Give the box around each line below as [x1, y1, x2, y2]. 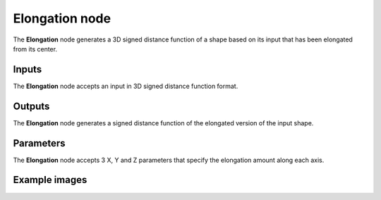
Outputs [13, 100, 50, 112]
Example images [13, 174, 87, 186]
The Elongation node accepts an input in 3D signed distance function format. [13, 82, 238, 90]
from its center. [13, 44, 58, 53]
